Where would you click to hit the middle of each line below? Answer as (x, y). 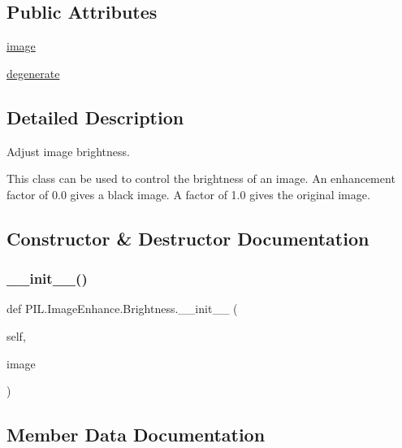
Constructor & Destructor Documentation (188, 238)
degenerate (33, 73)
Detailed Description (95, 117)
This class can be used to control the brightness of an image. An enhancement (201, 178)
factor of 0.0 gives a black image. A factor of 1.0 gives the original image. (188, 194)
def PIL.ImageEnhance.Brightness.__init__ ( (122, 309)
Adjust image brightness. (68, 151)
